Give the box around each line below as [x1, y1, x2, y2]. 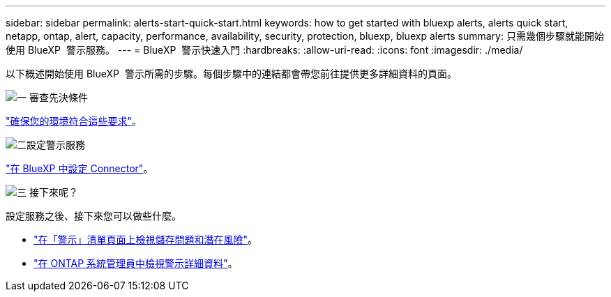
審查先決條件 [29, 91, 88, 103]
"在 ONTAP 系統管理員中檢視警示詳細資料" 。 [33, 257, 238, 269]
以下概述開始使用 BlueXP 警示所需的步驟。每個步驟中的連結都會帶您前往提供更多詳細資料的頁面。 [6, 68, 457, 79]
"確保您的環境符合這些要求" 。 [6, 115, 142, 127]
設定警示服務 [27, 139, 85, 151]
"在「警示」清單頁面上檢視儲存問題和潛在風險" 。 [33, 234, 258, 245]
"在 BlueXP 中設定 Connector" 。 [6, 162, 153, 174]
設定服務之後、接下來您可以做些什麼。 [6, 210, 181, 222]
